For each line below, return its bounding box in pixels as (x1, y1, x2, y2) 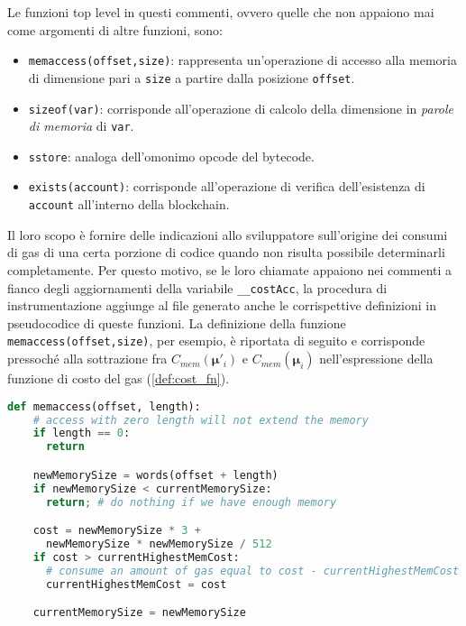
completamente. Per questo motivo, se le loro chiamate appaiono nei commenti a (7, 260, 452, 279)
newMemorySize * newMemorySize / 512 (45, 537, 272, 550)
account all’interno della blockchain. (28, 195, 230, 214)
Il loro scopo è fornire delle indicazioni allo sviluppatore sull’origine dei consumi (7, 225, 448, 244)
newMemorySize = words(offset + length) (32, 468, 279, 482)
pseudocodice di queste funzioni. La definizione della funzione (7, 313, 346, 332)
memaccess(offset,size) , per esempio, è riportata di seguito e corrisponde (7, 331, 425, 350)
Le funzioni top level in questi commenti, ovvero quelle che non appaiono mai (7, 3, 434, 21)
